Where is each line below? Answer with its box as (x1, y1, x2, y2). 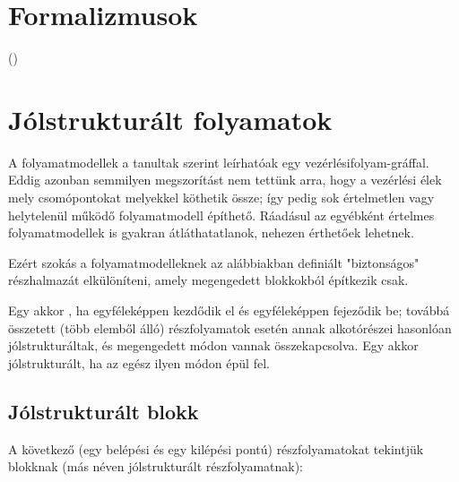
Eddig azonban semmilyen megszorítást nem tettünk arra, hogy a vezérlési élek (8, 170, 442, 189)
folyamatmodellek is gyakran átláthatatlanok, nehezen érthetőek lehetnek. (8, 223, 414, 242)
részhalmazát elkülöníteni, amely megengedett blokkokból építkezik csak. (8, 271, 409, 289)
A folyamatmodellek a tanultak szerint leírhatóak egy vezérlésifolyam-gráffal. (8, 152, 429, 171)
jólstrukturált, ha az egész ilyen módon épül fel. (8, 353, 270, 372)
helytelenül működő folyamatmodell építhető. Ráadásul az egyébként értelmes (8, 205, 435, 224)
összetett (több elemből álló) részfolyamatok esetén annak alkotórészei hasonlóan (8, 318, 452, 337)
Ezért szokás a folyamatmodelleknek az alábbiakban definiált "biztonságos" (8, 253, 420, 271)
